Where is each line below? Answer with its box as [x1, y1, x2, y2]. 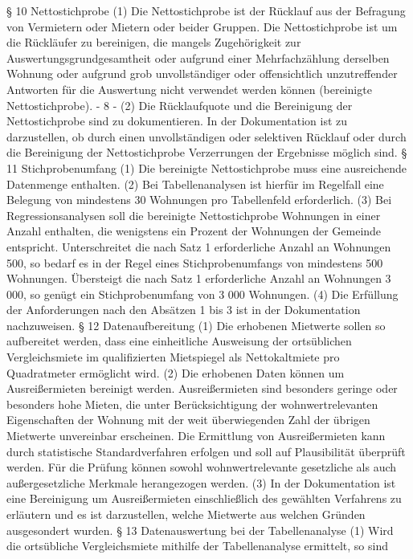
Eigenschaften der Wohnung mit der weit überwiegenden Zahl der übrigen [6, 411, 370, 428]
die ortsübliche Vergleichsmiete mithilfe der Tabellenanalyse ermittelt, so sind [6, 537, 388, 554]
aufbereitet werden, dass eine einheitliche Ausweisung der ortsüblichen [6, 333, 352, 349]
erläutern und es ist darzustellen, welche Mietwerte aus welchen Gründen [6, 506, 366, 522]
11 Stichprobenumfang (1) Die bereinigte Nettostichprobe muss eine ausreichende [6, 159, 407, 176]
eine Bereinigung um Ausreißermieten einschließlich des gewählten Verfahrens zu [6, 490, 402, 507]
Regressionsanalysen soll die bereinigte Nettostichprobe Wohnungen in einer [6, 206, 381, 223]
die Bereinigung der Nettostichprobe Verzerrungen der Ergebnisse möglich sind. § [6, 144, 407, 161]
